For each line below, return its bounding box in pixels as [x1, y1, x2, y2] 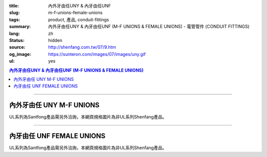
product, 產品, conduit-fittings [48, 16, 109, 22]
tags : [9, 16, 20, 22]
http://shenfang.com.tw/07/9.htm [48, 44, 116, 50]
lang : [9, 30, 20, 37]
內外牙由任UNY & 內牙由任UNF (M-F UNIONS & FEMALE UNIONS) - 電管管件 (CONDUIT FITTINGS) [48, 24, 250, 30]
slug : [9, 10, 20, 16]
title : [9, 3, 19, 8]
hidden [48, 37, 63, 43]
